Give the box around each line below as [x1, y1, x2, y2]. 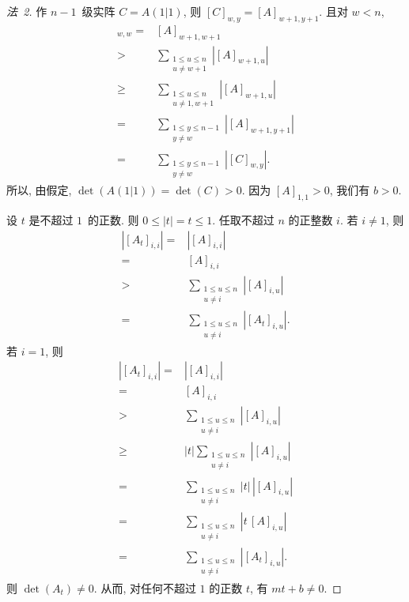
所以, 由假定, [6, 182, 72, 198]
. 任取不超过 [212, 212, 275, 228]
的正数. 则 [88, 212, 139, 228]
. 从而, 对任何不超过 [93, 579, 196, 596]
